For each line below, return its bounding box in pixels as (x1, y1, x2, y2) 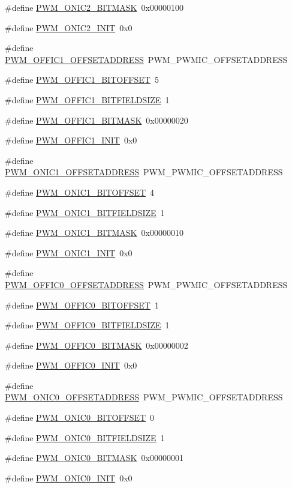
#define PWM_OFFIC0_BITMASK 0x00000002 (5, 339, 188, 351)
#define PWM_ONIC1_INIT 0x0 (5, 246, 133, 259)
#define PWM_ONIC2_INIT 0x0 (5, 21, 133, 34)
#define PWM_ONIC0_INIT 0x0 (5, 471, 133, 484)
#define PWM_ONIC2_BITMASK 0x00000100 (5, 1, 183, 13)
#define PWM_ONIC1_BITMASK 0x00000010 (5, 226, 183, 239)
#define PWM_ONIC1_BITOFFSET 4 (5, 185, 155, 198)
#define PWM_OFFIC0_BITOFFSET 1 (5, 298, 159, 311)
